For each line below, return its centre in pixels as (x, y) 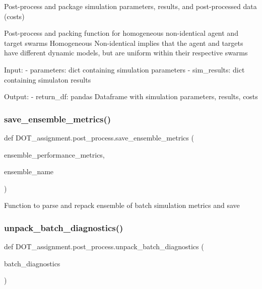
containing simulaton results (48, 79)
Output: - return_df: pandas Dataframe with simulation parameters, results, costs (131, 96)
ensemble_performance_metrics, (54, 154)
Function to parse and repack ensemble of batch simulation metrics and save (122, 205)
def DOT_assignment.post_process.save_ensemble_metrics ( (99, 137)
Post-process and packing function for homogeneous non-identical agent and (121, 33)
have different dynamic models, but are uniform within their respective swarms (126, 53)
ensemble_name (29, 171)
